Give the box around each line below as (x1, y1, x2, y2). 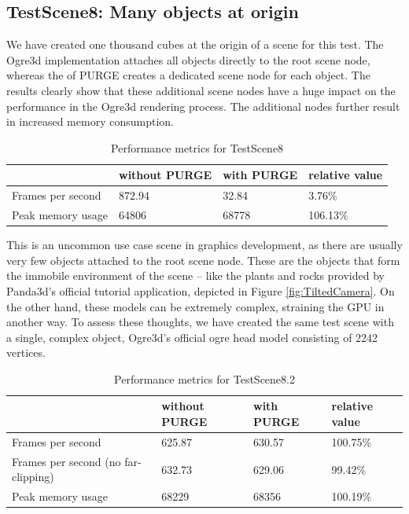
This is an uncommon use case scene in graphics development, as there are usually (6, 237, 403, 253)
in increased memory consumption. (6, 113, 174, 130)
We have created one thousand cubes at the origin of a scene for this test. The (6, 36, 384, 53)
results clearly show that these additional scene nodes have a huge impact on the (6, 82, 396, 98)
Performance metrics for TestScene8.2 (114, 370, 295, 387)
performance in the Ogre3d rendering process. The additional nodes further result (6, 97, 400, 114)
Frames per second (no (12, 453, 121, 469)
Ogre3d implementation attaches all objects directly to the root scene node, (6, 51, 370, 68)
